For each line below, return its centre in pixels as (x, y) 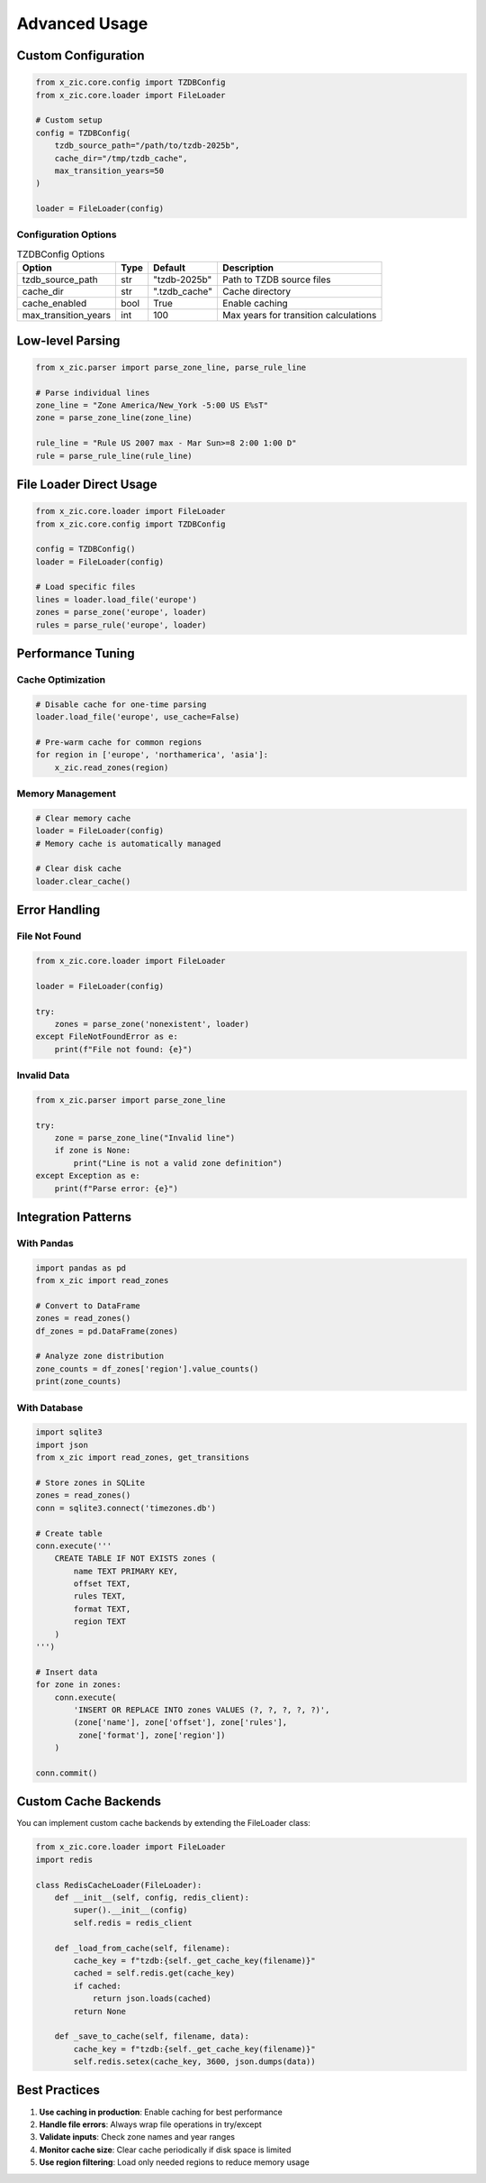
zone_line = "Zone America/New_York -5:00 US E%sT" (152, 405)
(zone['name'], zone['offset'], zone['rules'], (180, 1723)
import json (62, 1445)
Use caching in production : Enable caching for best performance (161, 2112)
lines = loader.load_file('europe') (117, 599)
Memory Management (66, 793)
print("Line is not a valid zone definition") (178, 1163)
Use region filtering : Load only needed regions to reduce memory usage (174, 2162)
